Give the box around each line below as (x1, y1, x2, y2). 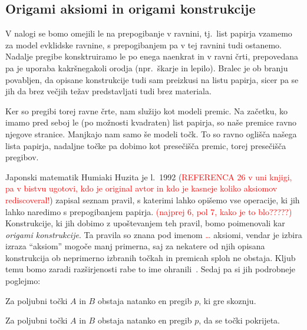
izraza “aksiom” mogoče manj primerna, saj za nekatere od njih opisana (5, 240, 265, 252)
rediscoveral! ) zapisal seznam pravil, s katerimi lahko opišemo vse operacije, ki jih (5, 193, 300, 206)
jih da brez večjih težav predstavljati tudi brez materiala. (5, 85, 212, 97)
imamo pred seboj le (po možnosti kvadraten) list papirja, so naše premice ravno (5, 116, 297, 128)
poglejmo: (5, 275, 41, 287)
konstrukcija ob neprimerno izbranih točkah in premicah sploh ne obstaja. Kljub (5, 251, 296, 263)
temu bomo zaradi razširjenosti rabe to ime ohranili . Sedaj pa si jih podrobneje (5, 263, 296, 275)
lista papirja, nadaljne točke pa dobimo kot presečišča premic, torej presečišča (5, 139, 286, 151)
